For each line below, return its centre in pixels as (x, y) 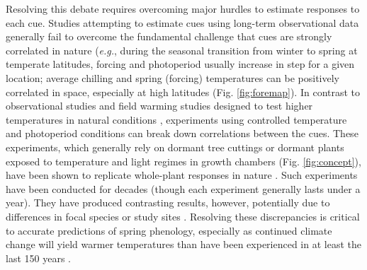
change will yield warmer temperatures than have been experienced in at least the (183, 244)
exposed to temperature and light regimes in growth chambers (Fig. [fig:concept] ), (183, 161)
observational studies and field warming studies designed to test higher (159, 106)
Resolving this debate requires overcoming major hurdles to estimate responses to (183, 8)
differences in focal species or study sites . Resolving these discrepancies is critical (183, 216)
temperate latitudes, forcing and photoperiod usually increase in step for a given (180, 64)
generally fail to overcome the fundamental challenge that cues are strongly (169, 36)
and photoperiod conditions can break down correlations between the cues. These (182, 133)
